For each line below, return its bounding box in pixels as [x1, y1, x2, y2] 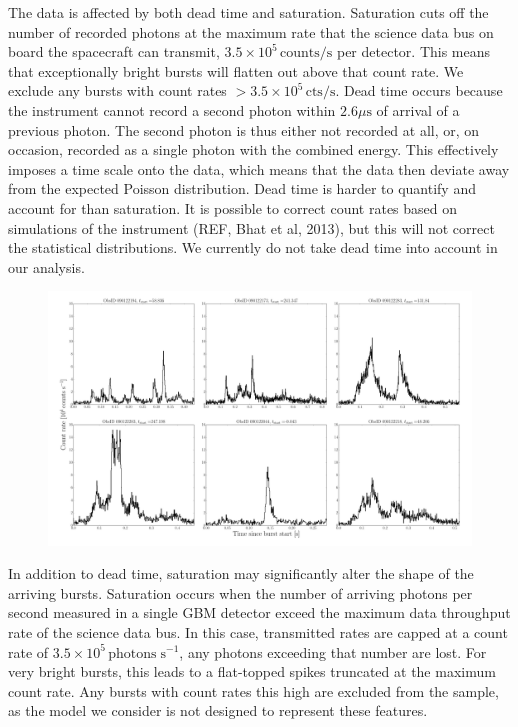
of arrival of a [376, 99, 460, 120]
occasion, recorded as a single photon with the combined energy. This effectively [8, 139, 499, 160]
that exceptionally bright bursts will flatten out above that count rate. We [8, 60, 464, 81]
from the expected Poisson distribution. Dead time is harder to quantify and [8, 178, 476, 199]
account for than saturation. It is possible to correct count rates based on [8, 197, 458, 218]
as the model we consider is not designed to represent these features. [8, 700, 428, 721]
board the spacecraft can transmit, [8, 41, 220, 62]
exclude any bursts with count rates [8, 80, 227, 101]
